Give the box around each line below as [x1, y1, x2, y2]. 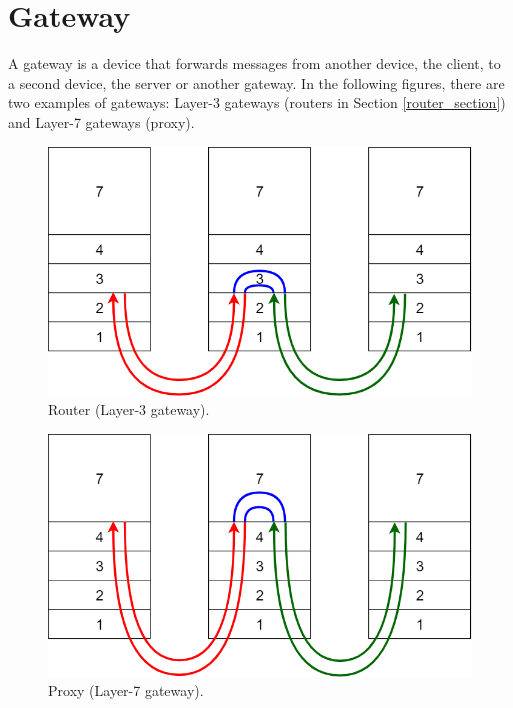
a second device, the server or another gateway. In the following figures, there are [8, 72, 505, 93]
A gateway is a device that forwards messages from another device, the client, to [8, 53, 501, 74]
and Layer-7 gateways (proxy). [8, 111, 195, 132]
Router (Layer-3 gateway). [48, 399, 210, 420]
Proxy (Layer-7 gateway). [48, 680, 204, 701]
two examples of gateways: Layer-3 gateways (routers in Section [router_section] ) [8, 92, 506, 113]
